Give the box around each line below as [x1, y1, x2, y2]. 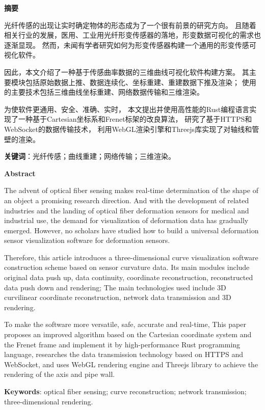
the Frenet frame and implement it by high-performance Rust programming [4, 339, 241, 349]
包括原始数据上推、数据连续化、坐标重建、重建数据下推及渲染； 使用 [25, 76, 256, 87]
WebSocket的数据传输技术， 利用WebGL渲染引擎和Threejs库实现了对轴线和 [4, 123, 252, 134]
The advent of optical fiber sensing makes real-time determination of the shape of [4, 185, 258, 196]
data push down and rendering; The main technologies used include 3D [4, 282, 226, 292]
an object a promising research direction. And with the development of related [4, 195, 249, 205]
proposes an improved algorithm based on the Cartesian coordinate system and [4, 329, 252, 340]
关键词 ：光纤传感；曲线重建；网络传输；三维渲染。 [4, 151, 175, 161]
